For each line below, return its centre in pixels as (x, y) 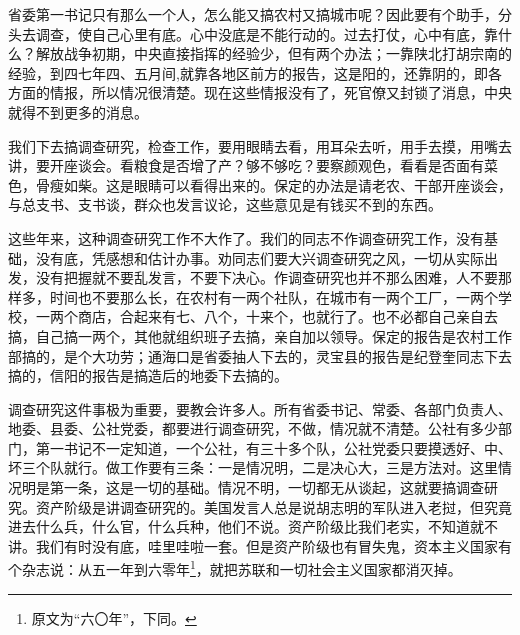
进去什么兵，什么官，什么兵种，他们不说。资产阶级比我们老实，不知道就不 (253, 526)
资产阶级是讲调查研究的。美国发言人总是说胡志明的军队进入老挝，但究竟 (273, 506)
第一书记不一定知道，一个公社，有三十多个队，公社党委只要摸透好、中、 (273, 447)
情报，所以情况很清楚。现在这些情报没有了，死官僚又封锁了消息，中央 (280, 92)
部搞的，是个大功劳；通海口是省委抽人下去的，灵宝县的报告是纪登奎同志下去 (260, 355)
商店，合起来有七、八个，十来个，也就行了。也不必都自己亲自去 (287, 316)
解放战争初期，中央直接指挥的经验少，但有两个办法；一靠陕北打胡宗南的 (273, 53)
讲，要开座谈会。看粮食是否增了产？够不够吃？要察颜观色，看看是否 (232, 165)
